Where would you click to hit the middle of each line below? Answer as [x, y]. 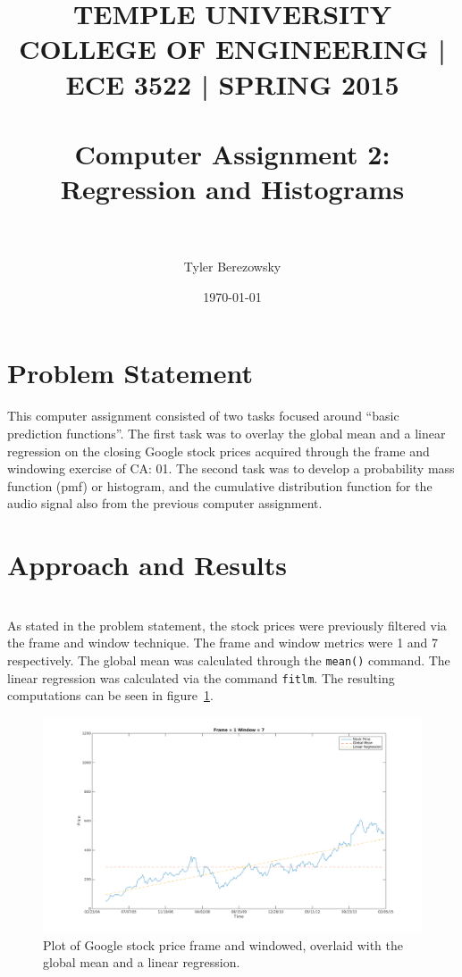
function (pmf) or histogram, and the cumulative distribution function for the [220, 485]
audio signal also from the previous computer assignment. [165, 503]
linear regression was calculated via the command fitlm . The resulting [201, 677]
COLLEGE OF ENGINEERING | [232, 49]
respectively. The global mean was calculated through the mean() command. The [229, 660]
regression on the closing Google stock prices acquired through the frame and [218, 451]
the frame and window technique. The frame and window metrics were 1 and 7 [223, 643]
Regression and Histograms [232, 189]
